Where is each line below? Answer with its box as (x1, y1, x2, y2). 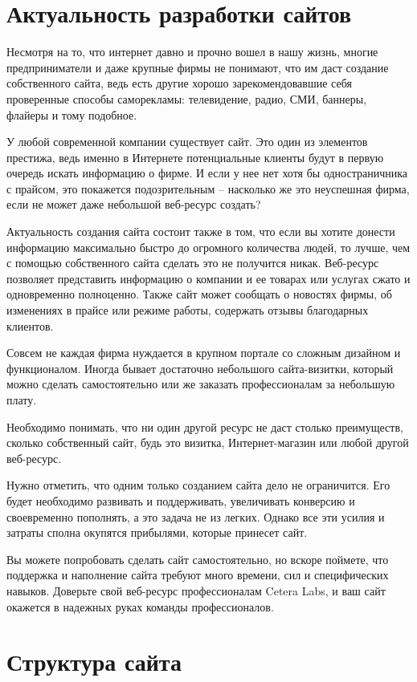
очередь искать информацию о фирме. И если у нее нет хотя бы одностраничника (6, 164, 407, 181)
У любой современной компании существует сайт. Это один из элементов (6, 133, 368, 150)
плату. (6, 392, 37, 408)
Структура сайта (6, 645, 182, 678)
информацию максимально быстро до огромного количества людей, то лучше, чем (6, 238, 411, 255)
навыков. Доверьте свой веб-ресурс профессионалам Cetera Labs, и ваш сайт (6, 582, 386, 599)
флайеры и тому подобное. (6, 106, 137, 123)
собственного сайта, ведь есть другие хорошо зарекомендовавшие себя (6, 75, 352, 91)
